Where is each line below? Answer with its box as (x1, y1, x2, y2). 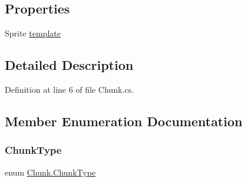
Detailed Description (5, 56, 134, 74)
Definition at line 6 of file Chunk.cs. (5, 83, 134, 95)
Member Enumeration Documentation (5, 112, 243, 130)
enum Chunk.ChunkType (5, 166, 96, 178)
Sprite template (5, 27, 61, 39)
